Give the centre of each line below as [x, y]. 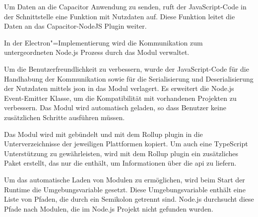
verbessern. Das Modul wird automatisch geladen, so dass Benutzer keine [115, 108]
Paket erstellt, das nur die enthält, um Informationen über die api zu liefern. [120, 163]
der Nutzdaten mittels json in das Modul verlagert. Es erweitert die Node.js [119, 88]
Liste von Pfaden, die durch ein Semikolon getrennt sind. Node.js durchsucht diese [129, 199]
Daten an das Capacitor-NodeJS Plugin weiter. [75, 26]
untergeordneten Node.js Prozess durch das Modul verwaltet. [97, 52]
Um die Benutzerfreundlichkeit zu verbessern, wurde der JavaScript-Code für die [127, 68]
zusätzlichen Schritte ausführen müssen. [64, 117]
